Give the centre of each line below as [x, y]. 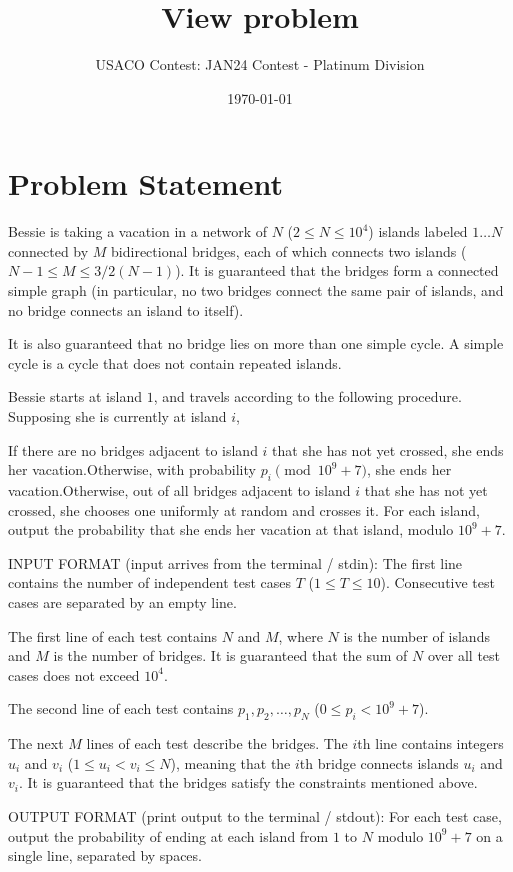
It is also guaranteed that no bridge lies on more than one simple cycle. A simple [256, 343]
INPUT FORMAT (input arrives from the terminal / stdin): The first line [235, 562]
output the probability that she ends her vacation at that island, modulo [231, 529]
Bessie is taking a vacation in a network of [138, 231]
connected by [48, 250]
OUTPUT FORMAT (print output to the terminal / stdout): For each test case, [255, 815]
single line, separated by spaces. [105, 855]
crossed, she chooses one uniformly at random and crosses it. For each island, [244, 509]
